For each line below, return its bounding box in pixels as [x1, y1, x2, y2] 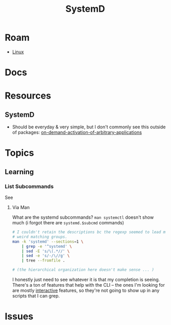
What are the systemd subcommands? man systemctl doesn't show [12, 214, 154, 220]
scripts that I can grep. [12, 293, 60, 299]
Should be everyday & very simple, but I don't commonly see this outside [12, 124, 166, 130]
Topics [5, 147, 34, 159]
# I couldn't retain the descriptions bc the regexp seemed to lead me [12, 229, 168, 235]
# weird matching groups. [12, 234, 67, 239]
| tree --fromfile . [21, 258, 65, 263]
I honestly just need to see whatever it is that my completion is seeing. [12, 276, 160, 283]
